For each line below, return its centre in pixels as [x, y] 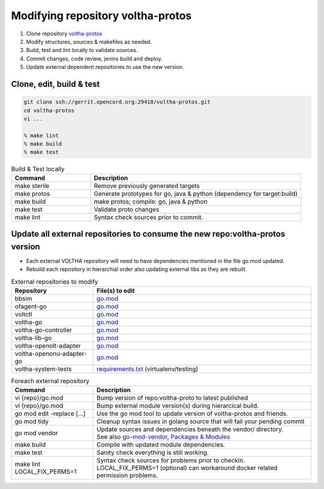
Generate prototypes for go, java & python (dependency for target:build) [196, 194]
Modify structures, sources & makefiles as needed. [89, 41]
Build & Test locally [38, 169]
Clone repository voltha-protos [64, 34]
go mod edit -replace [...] [50, 413]
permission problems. [127, 475]
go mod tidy [32, 421]
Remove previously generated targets [147, 186]
